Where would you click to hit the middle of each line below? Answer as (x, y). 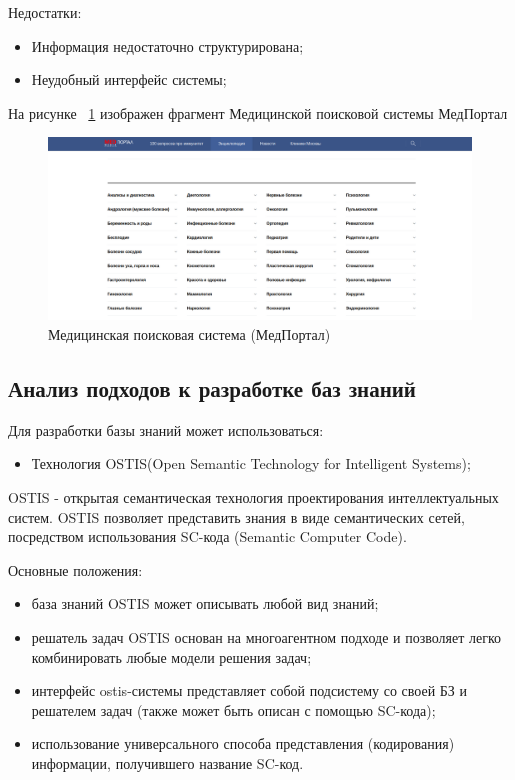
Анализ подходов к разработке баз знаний (212, 387)
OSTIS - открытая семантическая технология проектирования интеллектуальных (253, 496)
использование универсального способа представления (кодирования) (243, 743)
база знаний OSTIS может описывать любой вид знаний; (205, 603)
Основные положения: (75, 569)
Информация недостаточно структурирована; (167, 45)
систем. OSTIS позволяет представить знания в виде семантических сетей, (236, 516)
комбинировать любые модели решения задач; (171, 656)
